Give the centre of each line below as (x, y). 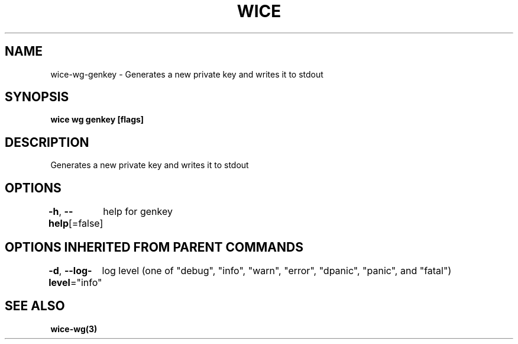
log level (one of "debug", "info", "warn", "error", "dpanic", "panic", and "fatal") (277, 270)
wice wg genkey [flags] (97, 120)
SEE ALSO (35, 306)
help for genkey (138, 212)
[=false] (86, 224)
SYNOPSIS (37, 97)
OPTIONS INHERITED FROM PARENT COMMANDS (154, 247)
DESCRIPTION (47, 142)
